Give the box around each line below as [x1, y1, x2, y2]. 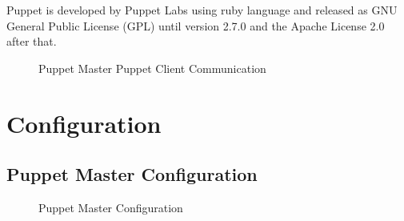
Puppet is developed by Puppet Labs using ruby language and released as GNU [6, 2, 398, 18]
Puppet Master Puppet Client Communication [38, 59, 266, 76]
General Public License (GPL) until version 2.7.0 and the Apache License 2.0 [6, 17, 385, 34]
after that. [6, 33, 57, 50]
